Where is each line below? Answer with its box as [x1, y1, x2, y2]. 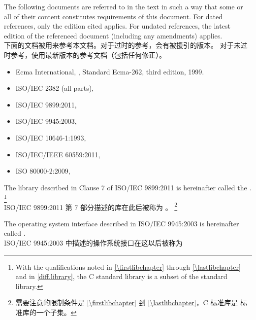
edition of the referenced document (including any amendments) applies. [4, 30, 223, 40]
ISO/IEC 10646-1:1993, [15, 132, 86, 142]
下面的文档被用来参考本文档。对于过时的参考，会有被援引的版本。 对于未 [4, 40, 241, 50]
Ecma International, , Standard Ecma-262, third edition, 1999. [15, 66, 204, 76]
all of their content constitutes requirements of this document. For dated [4, 11, 223, 21]
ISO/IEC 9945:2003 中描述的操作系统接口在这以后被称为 [4, 238, 183, 248]
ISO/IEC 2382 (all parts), [15, 83, 94, 93]
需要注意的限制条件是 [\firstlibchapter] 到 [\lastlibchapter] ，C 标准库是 [15, 297, 238, 308]
